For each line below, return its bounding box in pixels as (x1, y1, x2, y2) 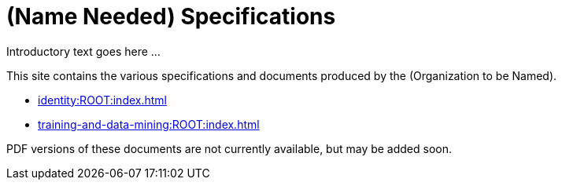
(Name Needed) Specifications (6, 3, 336, 30)
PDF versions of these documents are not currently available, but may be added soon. (6, 141, 453, 155)
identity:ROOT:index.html (38, 93, 167, 107)
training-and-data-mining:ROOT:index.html (38, 117, 260, 131)
